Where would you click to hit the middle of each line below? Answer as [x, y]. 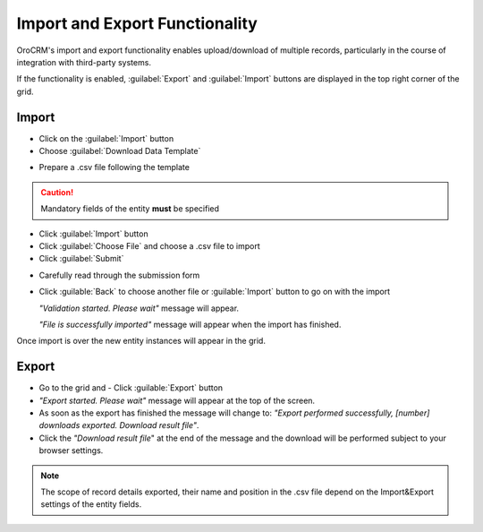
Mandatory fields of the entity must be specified [130, 209]
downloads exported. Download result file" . [119, 425]
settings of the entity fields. [91, 504]
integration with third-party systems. [84, 62]
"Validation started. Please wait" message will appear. [139, 308]
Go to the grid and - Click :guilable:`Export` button [131, 388]
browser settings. [71, 450]
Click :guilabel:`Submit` [81, 259]
